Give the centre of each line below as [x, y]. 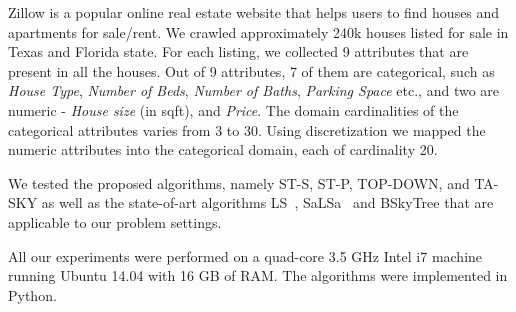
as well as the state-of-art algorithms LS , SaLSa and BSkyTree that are [267, 202]
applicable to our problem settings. [115, 221]
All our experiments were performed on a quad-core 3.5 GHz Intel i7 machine [245, 255]
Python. [32, 294]
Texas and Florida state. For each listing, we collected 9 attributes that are [238, 51]
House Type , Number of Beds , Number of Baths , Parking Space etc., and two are [254, 90]
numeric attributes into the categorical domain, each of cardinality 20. [223, 149]
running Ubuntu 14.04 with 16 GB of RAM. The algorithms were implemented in [258, 275]
